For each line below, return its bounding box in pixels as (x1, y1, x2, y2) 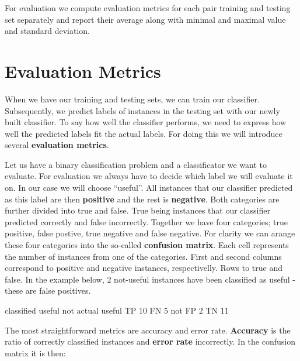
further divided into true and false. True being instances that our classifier (5, 204, 270, 216)
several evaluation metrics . (5, 139, 109, 151)
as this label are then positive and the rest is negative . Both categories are (5, 192, 280, 205)
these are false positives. (5, 284, 91, 297)
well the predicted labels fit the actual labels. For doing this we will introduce (5, 127, 282, 139)
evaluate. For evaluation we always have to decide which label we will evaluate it (5, 170, 293, 182)
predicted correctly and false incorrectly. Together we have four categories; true (5, 215, 288, 228)
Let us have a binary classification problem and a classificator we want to (5, 158, 267, 170)
